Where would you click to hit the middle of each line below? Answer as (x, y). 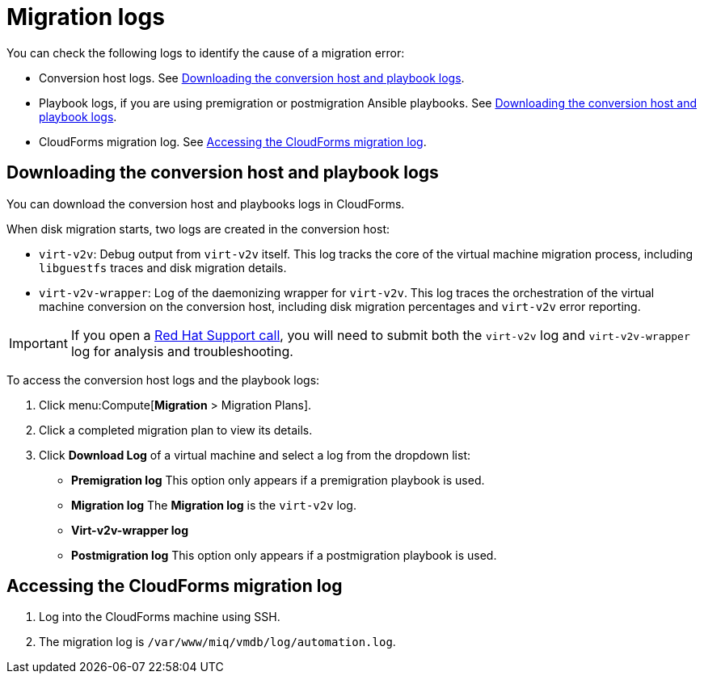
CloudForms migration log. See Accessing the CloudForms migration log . (233, 141)
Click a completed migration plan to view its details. (176, 430)
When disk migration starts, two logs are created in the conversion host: (198, 229)
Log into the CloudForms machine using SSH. (160, 617)
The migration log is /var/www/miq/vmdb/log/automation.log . (217, 642)
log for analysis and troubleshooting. (182, 351)
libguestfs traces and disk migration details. (163, 267)
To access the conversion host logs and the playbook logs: (163, 380)
